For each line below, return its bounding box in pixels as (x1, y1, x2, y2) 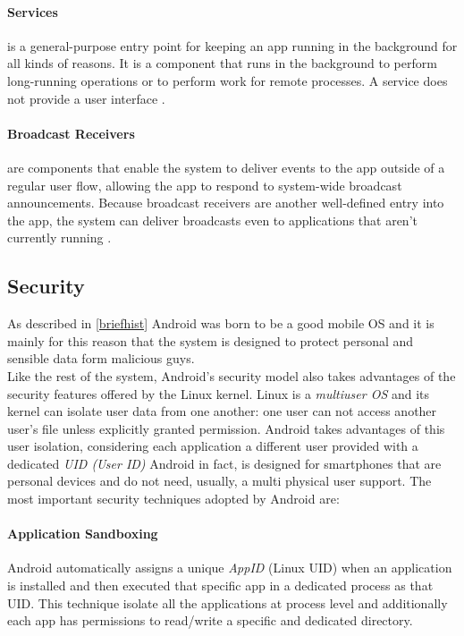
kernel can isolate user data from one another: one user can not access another (7, 402, 437, 420)
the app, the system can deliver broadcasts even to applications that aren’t (7, 210, 418, 229)
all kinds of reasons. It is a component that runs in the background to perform (7, 54, 437, 72)
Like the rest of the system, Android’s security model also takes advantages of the (7, 366, 456, 385)
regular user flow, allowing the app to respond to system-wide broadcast (7, 175, 402, 194)
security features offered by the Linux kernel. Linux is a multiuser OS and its (7, 384, 430, 403)
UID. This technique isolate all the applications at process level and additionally (7, 593, 448, 612)
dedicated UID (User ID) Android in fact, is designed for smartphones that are (7, 454, 442, 472)
